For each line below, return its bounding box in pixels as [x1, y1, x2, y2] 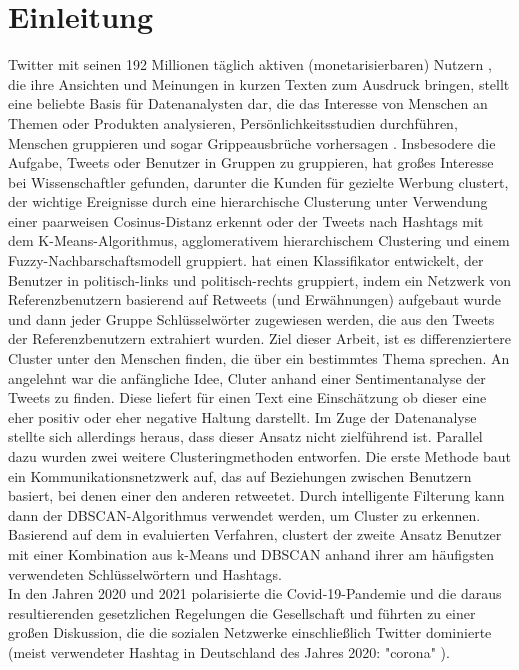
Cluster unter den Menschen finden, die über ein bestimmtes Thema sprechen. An [8, 348, 510, 369]
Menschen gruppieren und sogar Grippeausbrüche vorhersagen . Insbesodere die [8, 132, 496, 153]
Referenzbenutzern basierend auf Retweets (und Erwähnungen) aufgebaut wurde [8, 289, 501, 310]
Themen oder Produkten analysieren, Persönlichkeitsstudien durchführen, [8, 112, 458, 133]
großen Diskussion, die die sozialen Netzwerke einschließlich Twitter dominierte [8, 622, 492, 643]
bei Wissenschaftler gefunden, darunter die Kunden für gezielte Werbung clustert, [8, 171, 509, 192]
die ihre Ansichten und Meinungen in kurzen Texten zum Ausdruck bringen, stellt [8, 73, 510, 94]
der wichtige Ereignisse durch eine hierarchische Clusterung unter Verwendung [8, 191, 488, 212]
